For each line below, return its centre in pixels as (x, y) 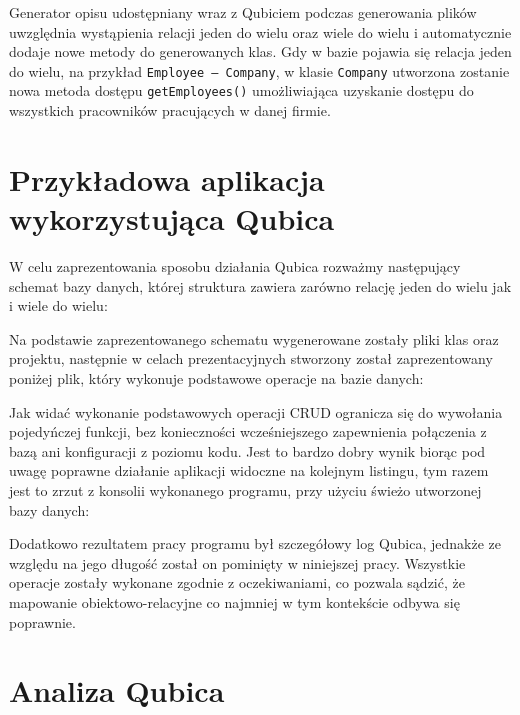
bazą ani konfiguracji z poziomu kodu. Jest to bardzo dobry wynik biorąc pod (247, 450)
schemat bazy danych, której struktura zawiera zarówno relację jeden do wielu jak (260, 285)
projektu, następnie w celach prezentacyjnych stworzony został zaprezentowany (251, 358)
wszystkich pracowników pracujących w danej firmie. (170, 110)
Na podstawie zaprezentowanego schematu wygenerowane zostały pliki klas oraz (254, 338)
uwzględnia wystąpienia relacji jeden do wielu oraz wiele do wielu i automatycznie (260, 31)
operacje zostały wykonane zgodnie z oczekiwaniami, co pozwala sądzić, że (237, 582)
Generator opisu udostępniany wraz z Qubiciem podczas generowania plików (243, 12)
